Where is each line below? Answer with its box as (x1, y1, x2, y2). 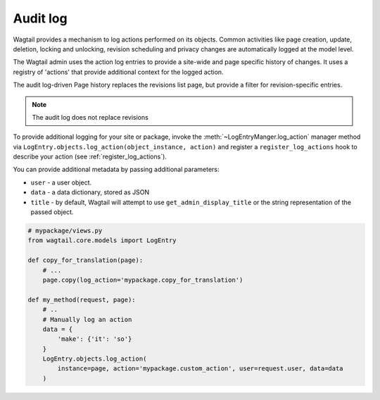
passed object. (30, 208, 74, 216)
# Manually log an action (42, 315, 132, 323)
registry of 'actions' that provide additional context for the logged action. (13, 68, 224, 76)
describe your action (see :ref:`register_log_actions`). (13, 152, 167, 161)
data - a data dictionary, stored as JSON (30, 188, 150, 196)
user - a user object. (30, 178, 92, 187)
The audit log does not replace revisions (32, 113, 149, 121)
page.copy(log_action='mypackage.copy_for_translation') (42, 275, 243, 284)
